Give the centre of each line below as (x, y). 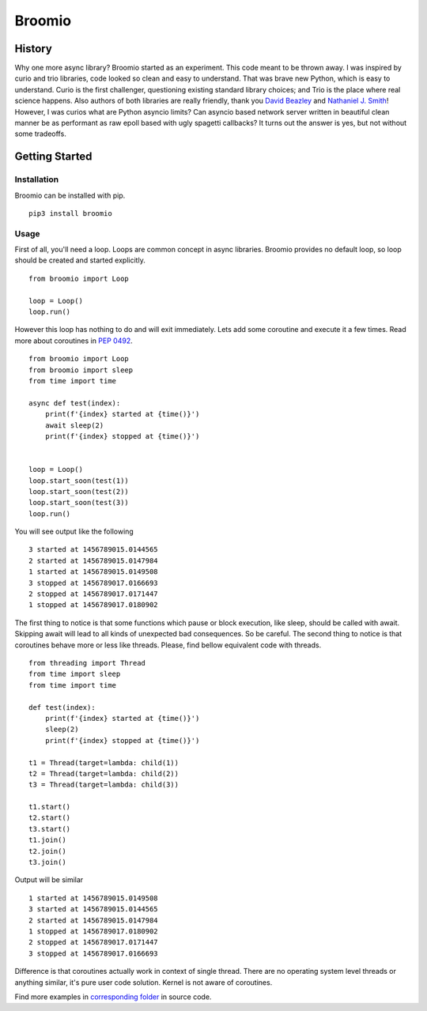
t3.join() (47, 862)
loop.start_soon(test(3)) (79, 503)
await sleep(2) (74, 425)
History (34, 49)
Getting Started (53, 157)
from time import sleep (75, 674)
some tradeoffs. (40, 134)
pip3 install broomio (70, 213)
